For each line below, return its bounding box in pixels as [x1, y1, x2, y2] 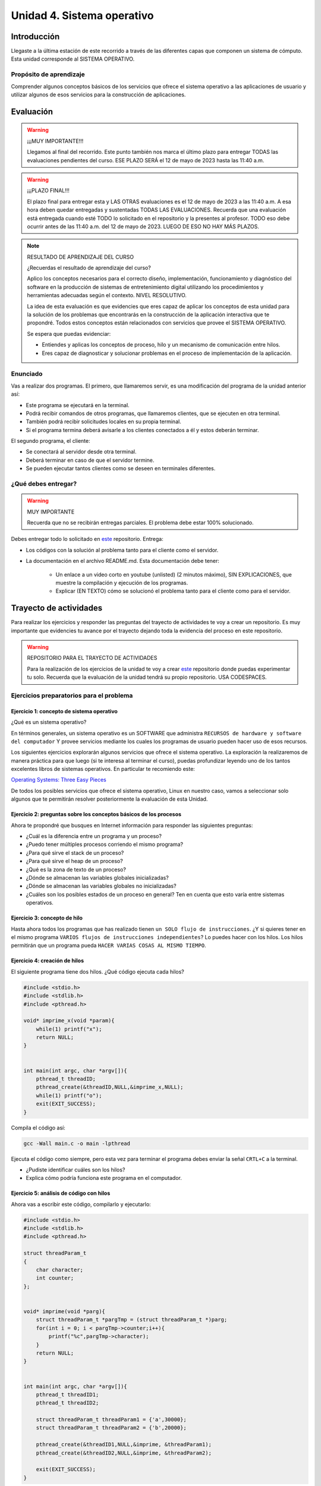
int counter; [36, 1275, 74, 1282]
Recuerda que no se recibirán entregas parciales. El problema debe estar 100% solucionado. [27, 519, 254, 526]
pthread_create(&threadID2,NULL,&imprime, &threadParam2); [36, 1449, 212, 1456]
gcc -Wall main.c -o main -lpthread [23, 1140, 131, 1147]
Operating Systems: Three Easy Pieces [11, 776, 106, 783]
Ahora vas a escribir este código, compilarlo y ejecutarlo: [11, 1201, 151, 1208]
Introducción [11, 32, 60, 42]
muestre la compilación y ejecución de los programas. [55, 579, 188, 586]
